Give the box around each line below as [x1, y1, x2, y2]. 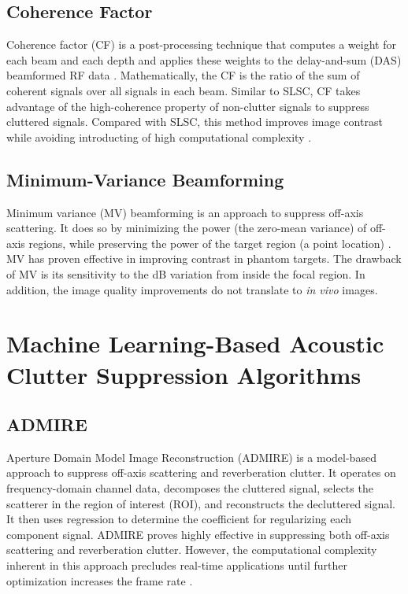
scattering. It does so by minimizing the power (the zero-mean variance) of [6, 220, 367, 236]
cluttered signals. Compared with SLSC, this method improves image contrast [6, 113, 383, 130]
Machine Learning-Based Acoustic [6, 327, 384, 360]
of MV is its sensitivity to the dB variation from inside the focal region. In [6, 265, 365, 282]
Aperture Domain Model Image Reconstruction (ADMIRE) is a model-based [6, 448, 376, 465]
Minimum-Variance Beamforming [6, 167, 284, 191]
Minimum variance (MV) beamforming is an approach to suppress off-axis [6, 204, 364, 220]
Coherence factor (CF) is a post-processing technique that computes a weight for [6, 36, 396, 53]
